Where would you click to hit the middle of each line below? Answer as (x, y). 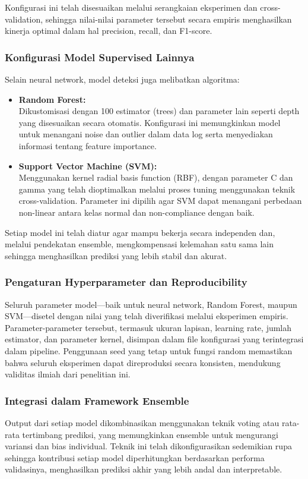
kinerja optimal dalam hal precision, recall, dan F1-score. (109, 31)
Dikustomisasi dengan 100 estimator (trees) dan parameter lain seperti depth (159, 111)
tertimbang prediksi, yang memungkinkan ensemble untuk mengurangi (150, 434)
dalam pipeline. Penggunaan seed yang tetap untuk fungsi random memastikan (149, 350)
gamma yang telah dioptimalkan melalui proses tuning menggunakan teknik (157, 189)
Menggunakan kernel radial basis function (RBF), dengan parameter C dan (156, 177)
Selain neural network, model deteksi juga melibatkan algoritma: (122, 79)
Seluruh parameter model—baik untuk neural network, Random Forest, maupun (151, 304)
